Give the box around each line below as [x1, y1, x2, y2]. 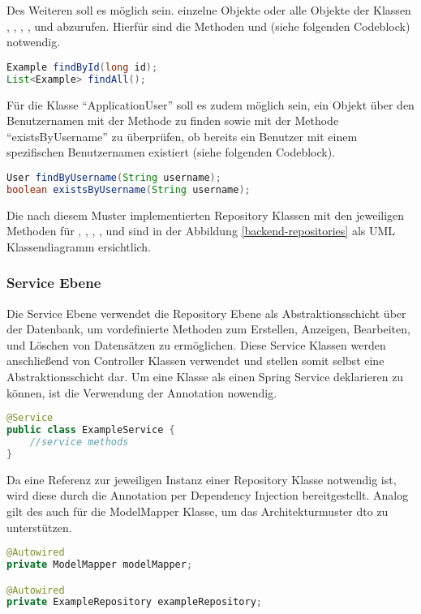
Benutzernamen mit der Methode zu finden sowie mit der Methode [6, 112, 339, 129]
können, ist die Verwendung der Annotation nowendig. [6, 384, 277, 401]
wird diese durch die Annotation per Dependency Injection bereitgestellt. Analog [6, 487, 409, 504]
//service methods [29, 436, 129, 448]
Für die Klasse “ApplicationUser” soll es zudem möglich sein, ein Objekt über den [6, 96, 415, 113]
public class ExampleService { [6, 424, 175, 436]
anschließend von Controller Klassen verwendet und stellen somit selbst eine [6, 352, 384, 369]
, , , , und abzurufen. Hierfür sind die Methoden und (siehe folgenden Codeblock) [6, 17, 410, 34]
